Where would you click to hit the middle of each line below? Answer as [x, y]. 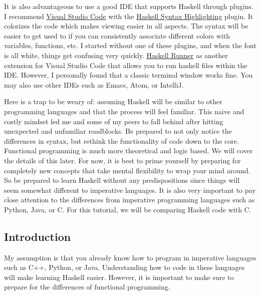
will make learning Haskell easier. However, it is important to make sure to [119, 277]
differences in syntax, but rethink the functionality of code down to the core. [121, 140]
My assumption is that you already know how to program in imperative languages [130, 257]
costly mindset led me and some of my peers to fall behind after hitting [114, 121]
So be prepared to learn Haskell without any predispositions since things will [122, 180]
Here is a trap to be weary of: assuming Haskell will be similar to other [113, 101]
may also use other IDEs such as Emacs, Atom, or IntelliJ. [94, 84]
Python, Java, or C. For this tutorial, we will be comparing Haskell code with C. [128, 209]
